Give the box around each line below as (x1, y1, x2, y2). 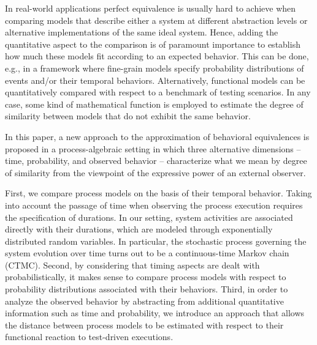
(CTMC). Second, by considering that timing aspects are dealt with (5, 258, 260, 271)
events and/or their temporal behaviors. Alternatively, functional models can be (5, 73, 305, 86)
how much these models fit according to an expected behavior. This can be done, (5, 50, 309, 62)
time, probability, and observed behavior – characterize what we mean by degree (5, 154, 307, 167)
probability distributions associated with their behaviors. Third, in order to (5, 283, 288, 295)
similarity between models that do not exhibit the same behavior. (5, 109, 251, 122)
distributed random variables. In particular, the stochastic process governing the (5, 234, 307, 247)
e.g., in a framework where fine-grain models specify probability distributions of (5, 61, 304, 74)
